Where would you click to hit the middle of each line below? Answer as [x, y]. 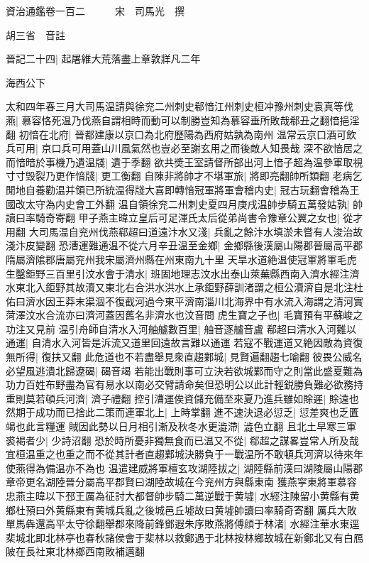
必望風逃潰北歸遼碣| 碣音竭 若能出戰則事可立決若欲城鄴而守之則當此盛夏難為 [184, 370]
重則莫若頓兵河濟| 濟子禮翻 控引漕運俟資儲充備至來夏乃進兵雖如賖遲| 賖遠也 [182, 398]
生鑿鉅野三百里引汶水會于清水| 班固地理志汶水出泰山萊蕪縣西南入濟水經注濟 [183, 273]
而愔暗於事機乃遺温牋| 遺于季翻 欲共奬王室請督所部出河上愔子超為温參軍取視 [184, 162]
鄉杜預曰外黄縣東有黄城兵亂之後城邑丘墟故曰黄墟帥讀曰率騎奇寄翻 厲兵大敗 [181, 509]
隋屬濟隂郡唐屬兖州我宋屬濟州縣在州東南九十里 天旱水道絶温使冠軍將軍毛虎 [181, 259]
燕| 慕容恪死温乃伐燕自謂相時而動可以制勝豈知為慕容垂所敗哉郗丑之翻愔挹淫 [183, 120]
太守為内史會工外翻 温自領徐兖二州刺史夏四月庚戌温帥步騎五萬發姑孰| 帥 [194, 203]
